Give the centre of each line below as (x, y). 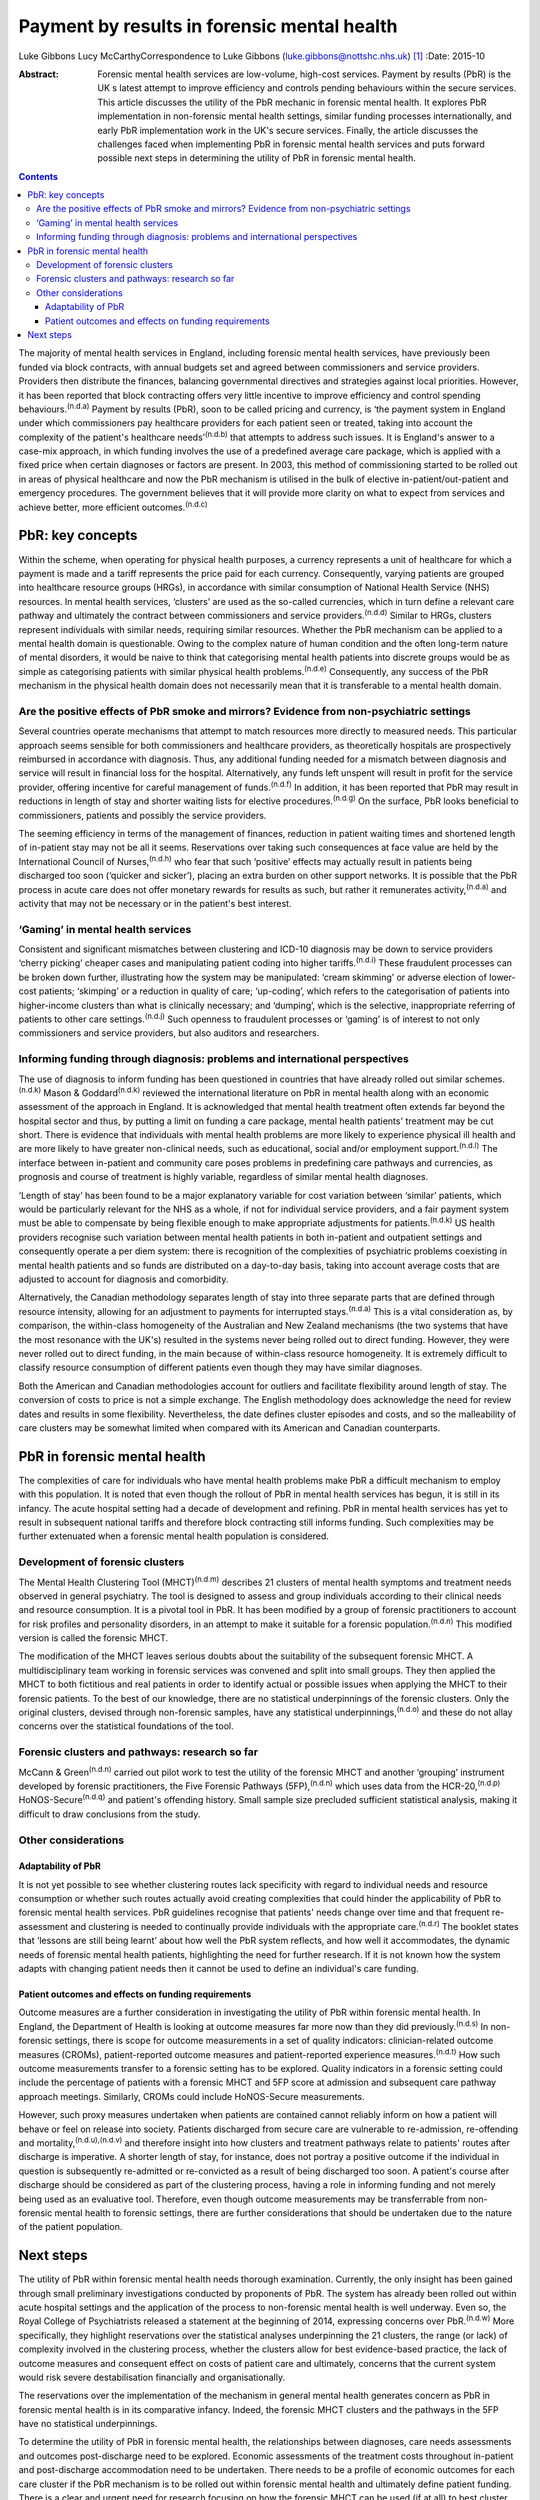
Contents (38, 176)
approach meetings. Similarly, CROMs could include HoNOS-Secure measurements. (191, 2096)
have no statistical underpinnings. (88, 2424)
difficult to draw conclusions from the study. (109, 1814)
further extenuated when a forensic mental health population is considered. (174, 1536)
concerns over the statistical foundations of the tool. (126, 1726)
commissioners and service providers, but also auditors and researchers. (169, 1033)
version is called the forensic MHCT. (93, 1638)
